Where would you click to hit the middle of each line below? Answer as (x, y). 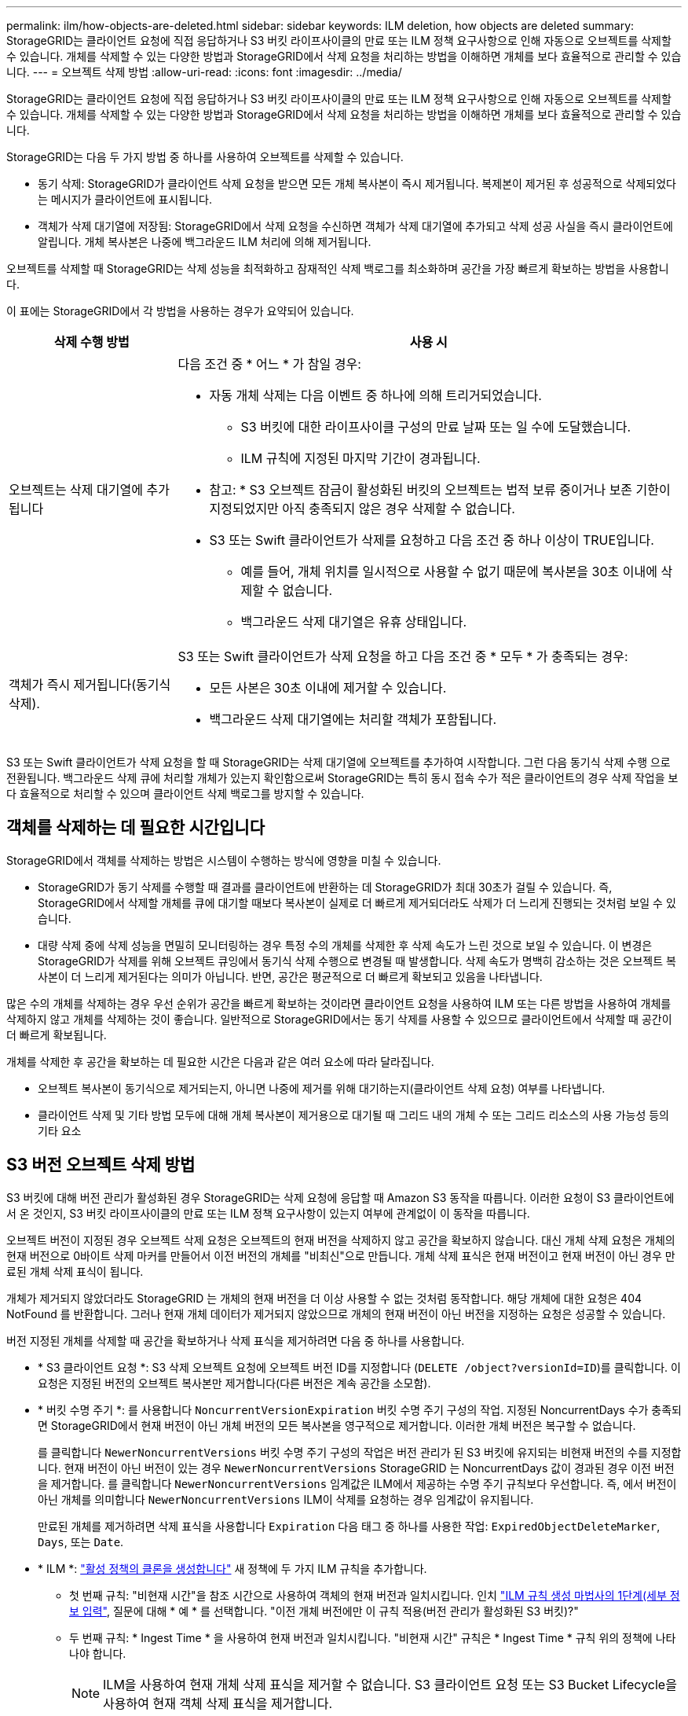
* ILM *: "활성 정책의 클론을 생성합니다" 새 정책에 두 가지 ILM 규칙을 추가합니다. (232, 1568)
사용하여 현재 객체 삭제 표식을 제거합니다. (218, 1703)
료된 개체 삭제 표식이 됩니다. (75, 1271)
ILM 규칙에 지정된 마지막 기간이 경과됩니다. (360, 458)
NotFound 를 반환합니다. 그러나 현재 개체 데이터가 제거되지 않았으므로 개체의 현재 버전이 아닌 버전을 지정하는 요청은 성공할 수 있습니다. (336, 1314)
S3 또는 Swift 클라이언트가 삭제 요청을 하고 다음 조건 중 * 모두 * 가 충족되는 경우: (403, 656)
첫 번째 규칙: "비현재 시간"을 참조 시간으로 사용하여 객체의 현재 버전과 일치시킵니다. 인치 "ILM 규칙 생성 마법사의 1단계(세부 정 (375, 1595)
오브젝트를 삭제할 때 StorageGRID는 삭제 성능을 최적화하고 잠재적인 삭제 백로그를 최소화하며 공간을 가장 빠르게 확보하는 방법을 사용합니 (338, 268)
